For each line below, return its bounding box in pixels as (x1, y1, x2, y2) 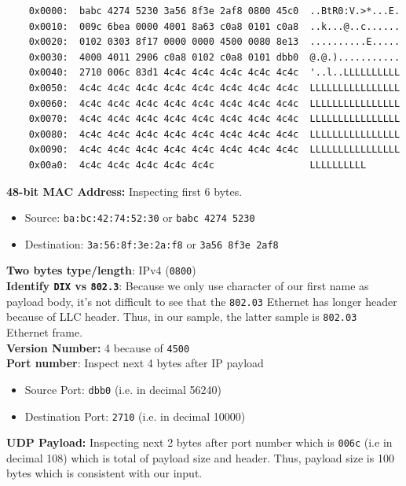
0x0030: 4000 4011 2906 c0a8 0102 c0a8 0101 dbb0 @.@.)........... (28, 51, 401, 63)
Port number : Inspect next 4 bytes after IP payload (6, 355, 264, 371)
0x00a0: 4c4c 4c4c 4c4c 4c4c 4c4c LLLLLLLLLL (28, 159, 367, 171)
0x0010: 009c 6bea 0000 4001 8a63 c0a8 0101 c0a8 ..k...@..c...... (28, 20, 401, 32)
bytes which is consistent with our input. (6, 465, 203, 481)
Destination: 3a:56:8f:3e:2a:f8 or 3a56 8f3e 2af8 (24, 235, 279, 252)
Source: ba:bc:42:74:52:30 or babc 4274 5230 (24, 209, 255, 226)
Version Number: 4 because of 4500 (6, 339, 190, 355)
